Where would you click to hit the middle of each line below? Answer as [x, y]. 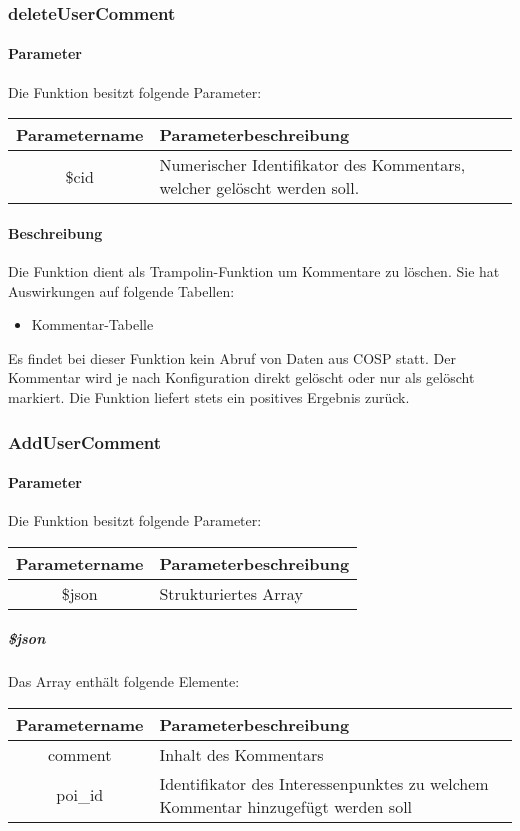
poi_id [80, 795]
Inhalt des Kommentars [241, 754]
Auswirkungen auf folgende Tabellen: [121, 290]
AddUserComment [85, 441]
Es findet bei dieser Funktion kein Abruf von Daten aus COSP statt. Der [232, 357]
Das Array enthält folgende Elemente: [124, 681]
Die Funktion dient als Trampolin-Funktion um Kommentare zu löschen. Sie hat [254, 271]
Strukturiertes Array [231, 593]
